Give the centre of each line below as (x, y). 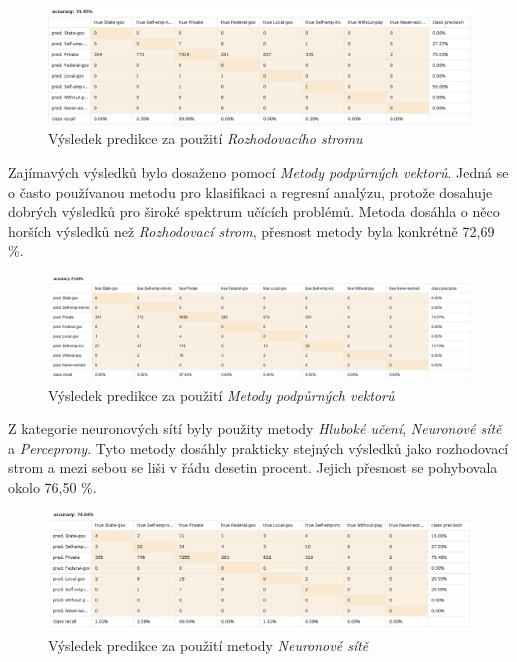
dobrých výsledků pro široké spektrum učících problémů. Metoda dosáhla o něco (254, 211)
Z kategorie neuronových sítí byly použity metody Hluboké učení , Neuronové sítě (255, 428)
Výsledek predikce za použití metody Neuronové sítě (208, 644)
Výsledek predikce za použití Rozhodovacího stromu (205, 138)
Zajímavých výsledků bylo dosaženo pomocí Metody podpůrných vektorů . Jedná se (258, 171)
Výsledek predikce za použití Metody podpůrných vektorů (221, 394)
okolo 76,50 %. (52, 486)
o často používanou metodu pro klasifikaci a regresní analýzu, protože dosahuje (250, 191)
